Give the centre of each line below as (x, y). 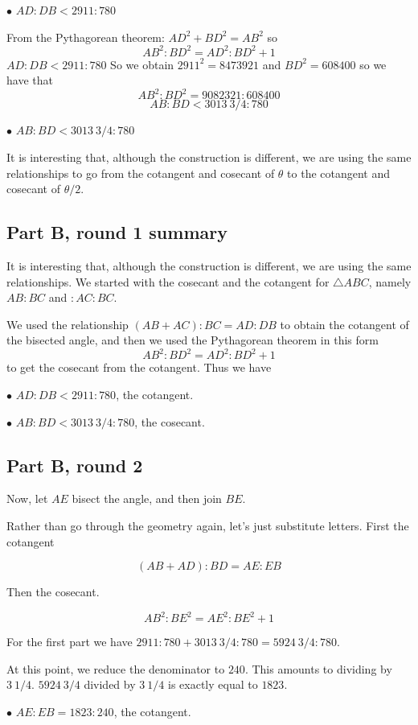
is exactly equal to (213, 684)
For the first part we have (70, 642)
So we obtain (142, 64)
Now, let (27, 498)
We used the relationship (68, 324)
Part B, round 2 (75, 465)
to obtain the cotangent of (344, 324)
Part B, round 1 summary (117, 232)
